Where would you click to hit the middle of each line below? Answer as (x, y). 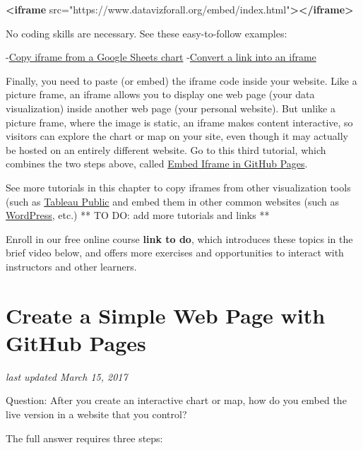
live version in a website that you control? (96, 414)
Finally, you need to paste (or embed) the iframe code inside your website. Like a (181, 80)
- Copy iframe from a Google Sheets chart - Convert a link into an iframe (161, 57)
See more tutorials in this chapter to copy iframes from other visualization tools (178, 187)
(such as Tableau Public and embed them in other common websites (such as (172, 201)
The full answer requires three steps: (84, 438)
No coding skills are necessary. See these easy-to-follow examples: (147, 33)
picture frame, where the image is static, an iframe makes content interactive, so (179, 122)
